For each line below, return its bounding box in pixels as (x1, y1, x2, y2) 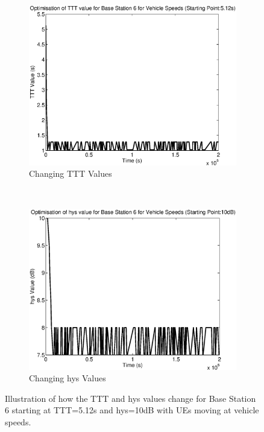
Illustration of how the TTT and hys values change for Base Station (5, 392, 256, 404)
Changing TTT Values (29, 167, 112, 180)
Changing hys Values (29, 372, 106, 384)
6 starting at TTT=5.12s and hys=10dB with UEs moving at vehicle (5, 404, 259, 416)
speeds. (5, 415, 31, 428)
